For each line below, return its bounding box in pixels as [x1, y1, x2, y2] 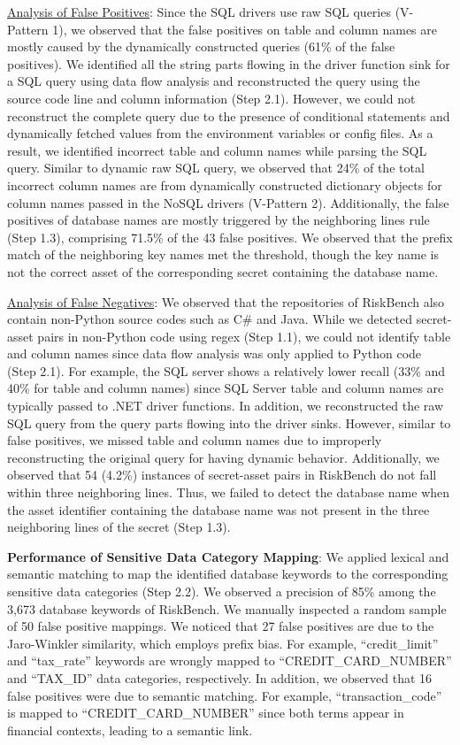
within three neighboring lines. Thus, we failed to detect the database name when [7, 483, 450, 502]
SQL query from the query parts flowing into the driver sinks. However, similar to [7, 413, 451, 432]
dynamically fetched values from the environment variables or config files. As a [7, 124, 433, 142]
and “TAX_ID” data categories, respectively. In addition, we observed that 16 [7, 668, 433, 687]
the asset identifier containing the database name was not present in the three [7, 500, 430, 518]
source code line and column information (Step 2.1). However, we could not [7, 88, 416, 107]
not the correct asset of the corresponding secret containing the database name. [7, 262, 439, 280]
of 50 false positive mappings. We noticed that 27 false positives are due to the [7, 617, 434, 635]
